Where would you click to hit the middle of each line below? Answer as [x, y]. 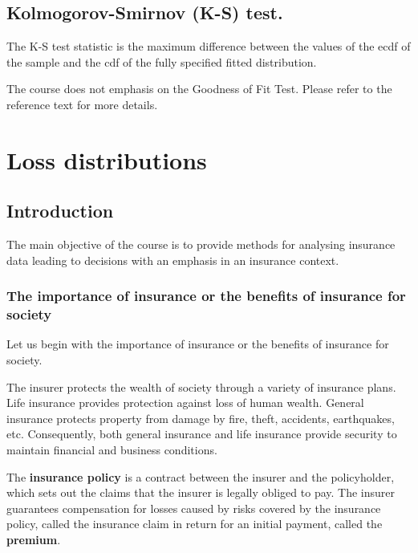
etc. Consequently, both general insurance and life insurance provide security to [202, 434]
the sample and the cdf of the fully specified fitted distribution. [162, 61]
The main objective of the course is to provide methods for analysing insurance [201, 244]
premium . [34, 540]
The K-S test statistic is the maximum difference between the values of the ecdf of [209, 46]
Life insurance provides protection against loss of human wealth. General [185, 403]
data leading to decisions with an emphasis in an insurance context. [173, 260]
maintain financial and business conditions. [112, 450]
